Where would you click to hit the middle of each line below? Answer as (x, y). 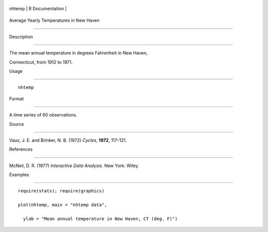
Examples (19, 175)
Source (17, 124)
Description (21, 37)
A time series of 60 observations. (43, 115)
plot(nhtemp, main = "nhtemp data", (63, 205)
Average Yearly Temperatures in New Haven (54, 20)
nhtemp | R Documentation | (38, 8)
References (21, 149)
